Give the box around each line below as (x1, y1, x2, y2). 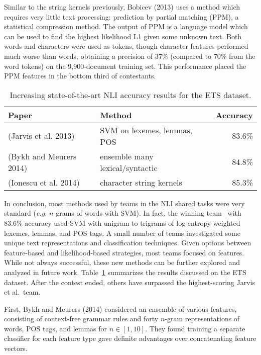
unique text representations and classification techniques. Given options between (4, 237, 251, 248)
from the (229, 50, 255, 61)
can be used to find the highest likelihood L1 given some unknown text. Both (4, 31, 242, 41)
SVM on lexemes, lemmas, (100, 124, 192, 136)
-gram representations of (165, 313, 240, 324)
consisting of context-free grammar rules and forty (4, 313, 159, 324)
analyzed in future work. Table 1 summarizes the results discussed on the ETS (4, 267, 246, 277)
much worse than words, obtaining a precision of (4, 50, 153, 61)
